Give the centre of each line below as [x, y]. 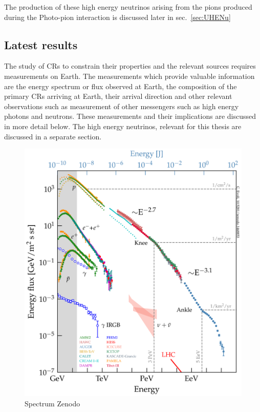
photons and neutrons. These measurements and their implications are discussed [130, 116]
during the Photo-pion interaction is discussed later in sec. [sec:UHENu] [117, 17]
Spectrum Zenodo [52, 403]
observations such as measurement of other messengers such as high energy [122, 106]
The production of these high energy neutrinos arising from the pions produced [128, 7]
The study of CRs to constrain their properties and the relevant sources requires [130, 66]
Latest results [41, 44]
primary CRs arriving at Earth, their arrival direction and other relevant [118, 96]
